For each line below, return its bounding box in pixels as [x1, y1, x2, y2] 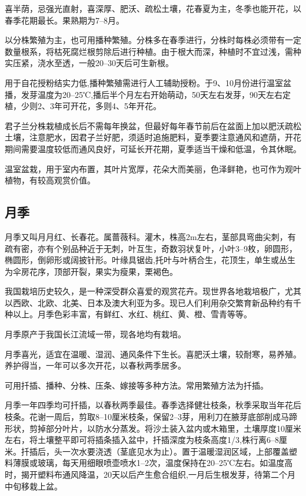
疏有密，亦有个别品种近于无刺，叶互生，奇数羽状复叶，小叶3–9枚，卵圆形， [5, 242, 297, 254]
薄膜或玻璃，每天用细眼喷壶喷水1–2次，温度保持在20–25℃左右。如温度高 [12, 456, 293, 469]
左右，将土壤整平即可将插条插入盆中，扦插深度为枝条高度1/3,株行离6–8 [5, 433, 279, 446]
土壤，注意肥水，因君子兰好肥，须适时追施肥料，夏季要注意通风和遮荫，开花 [5, 131, 301, 143]
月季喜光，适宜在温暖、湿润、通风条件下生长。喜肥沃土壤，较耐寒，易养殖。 [5, 347, 301, 360]
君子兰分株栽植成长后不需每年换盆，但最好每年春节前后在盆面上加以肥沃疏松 [5, 119, 301, 132]
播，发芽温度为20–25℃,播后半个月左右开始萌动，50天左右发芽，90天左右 [5, 88, 283, 100]
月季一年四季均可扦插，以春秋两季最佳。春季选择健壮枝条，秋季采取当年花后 [5, 399, 301, 411]
